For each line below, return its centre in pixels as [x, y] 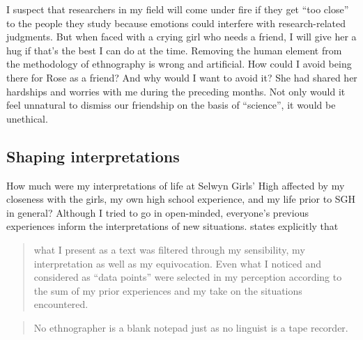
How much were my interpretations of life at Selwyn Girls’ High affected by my [176, 185]
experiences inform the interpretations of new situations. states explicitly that [172, 226]
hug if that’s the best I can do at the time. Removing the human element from [174, 50]
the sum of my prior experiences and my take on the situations [168, 290]
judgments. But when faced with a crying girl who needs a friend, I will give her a [181, 37]
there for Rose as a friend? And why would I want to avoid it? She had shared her [182, 77]
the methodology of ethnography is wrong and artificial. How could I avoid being [179, 64]
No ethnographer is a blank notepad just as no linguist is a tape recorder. [191, 327]
